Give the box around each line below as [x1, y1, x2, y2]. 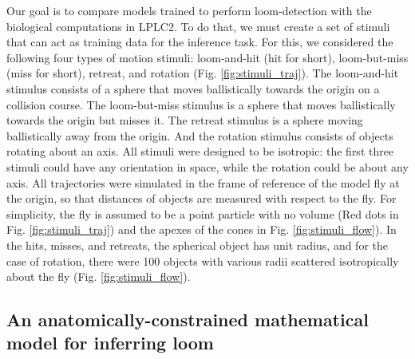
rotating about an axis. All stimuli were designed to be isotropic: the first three [6, 143, 394, 160]
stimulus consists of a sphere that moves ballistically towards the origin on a [6, 80, 380, 97]
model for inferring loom [6, 330, 214, 355]
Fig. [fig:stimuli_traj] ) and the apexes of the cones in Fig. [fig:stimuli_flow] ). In [6, 221, 397, 238]
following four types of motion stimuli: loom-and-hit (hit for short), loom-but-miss [6, 49, 409, 65]
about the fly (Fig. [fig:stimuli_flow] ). [6, 268, 191, 285]
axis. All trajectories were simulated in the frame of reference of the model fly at [6, 174, 400, 191]
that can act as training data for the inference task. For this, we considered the [6, 34, 393, 50]
